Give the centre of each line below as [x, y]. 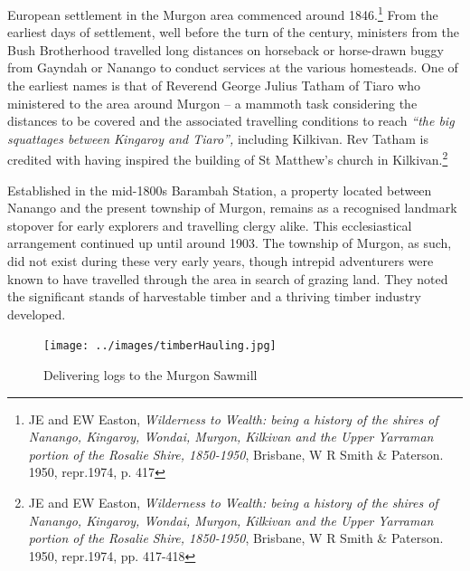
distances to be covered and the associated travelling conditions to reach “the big [231, 121]
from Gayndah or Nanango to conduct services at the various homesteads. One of [233, 67]
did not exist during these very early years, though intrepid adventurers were [221, 261]
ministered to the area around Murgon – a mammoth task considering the [212, 103]
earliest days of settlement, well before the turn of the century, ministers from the [233, 32]
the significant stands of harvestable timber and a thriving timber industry [214, 296]
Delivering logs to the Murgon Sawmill [150, 375]
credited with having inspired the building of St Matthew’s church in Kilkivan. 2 [228, 158]
